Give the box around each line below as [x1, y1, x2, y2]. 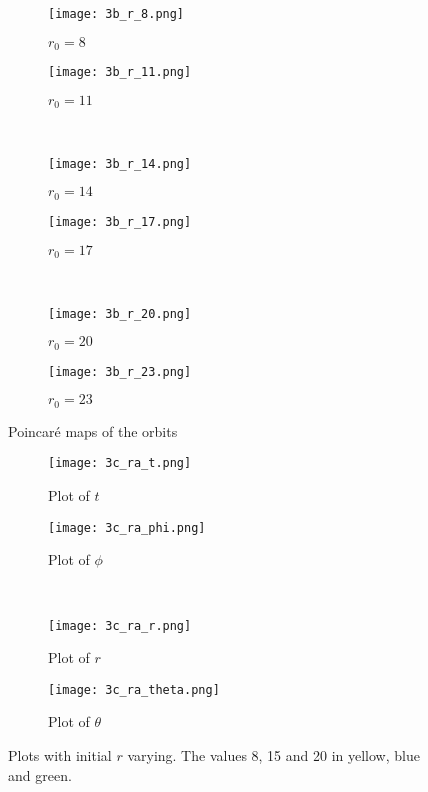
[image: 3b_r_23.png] [48, 364, 192, 379]
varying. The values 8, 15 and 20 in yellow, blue [127, 745, 420, 766]
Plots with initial [8, 745, 112, 766]
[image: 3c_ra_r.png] [48, 618, 192, 633]
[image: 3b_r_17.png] [48, 214, 192, 229]
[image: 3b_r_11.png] [48, 65, 192, 80]
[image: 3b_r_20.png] [48, 306, 192, 321]
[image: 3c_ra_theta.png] [48, 682, 220, 697]
